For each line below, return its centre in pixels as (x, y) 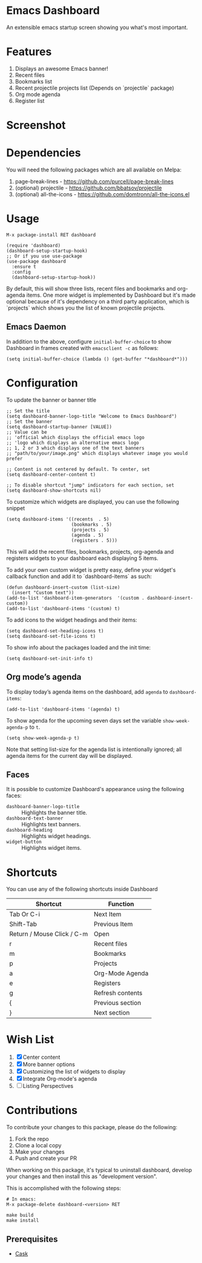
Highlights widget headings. (56, 836)
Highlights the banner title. (54, 813)
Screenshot (36, 125)
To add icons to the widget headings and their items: (72, 620)
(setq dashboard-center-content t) (51, 474)
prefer (15, 459)
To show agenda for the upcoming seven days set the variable (84, 720)
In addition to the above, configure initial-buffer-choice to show (89, 341)
